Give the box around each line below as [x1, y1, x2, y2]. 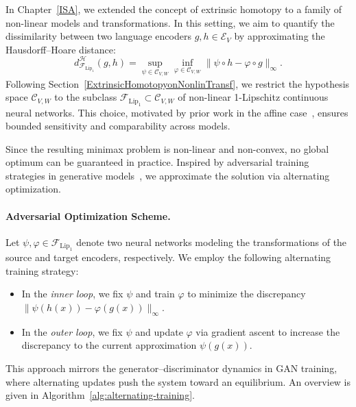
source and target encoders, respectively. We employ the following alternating [5, 250, 331, 264]
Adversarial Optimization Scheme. [5, 208, 171, 223]
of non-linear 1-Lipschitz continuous [178, 90, 329, 104]
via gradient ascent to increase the [195, 324, 340, 338]
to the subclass [54, 90, 117, 104]
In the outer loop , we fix [21, 324, 123, 338]
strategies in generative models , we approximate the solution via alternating [5, 168, 330, 182]
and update [135, 324, 183, 338]
